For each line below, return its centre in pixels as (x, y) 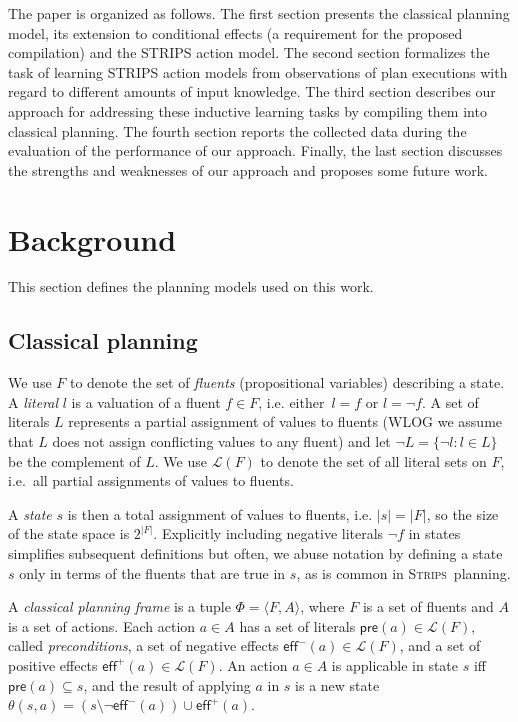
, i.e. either (291, 401)
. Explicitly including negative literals (268, 533)
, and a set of (440, 645)
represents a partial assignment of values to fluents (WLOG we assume (285, 421)
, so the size (462, 513)
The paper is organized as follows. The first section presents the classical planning (259, 13)
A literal (33, 401)
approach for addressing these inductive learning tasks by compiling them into (247, 110)
